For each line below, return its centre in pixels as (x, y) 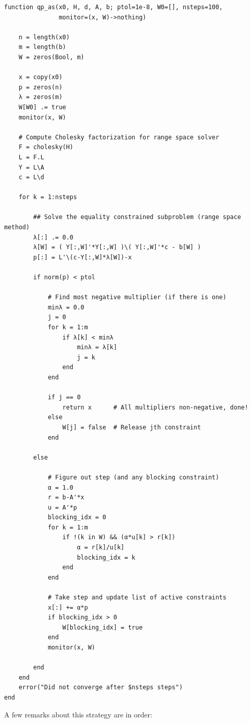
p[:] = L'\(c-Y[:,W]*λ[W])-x (82, 257)
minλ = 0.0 (66, 307)
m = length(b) (42, 47)
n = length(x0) (44, 37)
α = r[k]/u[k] (101, 548)
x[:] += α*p (68, 607)
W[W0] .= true (42, 107)
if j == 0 (64, 397)
